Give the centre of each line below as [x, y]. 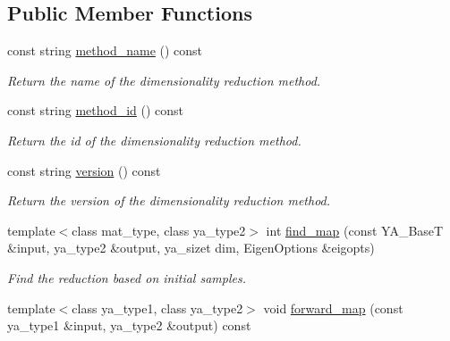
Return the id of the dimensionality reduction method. [154, 140]
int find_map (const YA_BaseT [355, 230]
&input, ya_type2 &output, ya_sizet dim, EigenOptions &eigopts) [191, 248]
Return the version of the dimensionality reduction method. [169, 200]
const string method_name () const [105, 50]
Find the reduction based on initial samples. [127, 277]
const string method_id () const [96, 110]
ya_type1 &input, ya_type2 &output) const [129, 325]
